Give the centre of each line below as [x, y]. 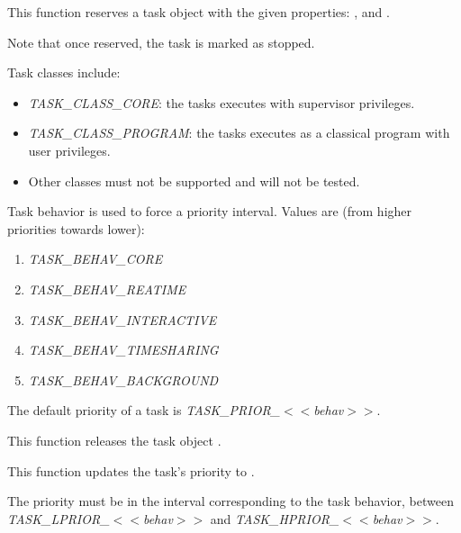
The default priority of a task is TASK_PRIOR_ [144, 410]
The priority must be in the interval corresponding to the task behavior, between [230, 501]
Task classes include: [64, 72]
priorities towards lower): [76, 228]
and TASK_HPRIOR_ [275, 518]
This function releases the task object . [114, 440]
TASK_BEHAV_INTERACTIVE [122, 319]
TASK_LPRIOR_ [59, 518]
